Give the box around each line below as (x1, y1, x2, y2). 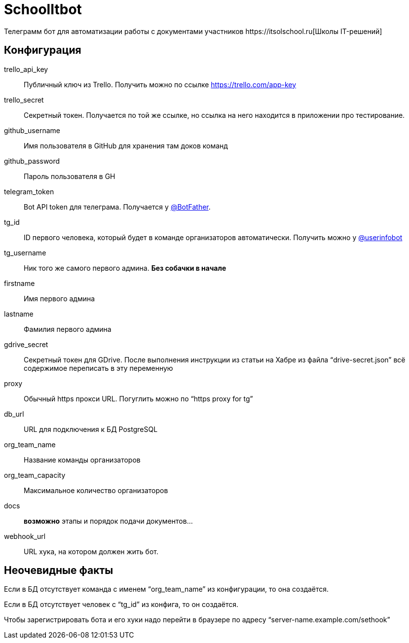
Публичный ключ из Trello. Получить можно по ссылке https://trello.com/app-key (24, 80, 297, 89)
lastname (4, 309, 34, 318)
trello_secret (4, 95, 44, 104)
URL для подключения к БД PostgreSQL (24, 425, 158, 433)
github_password (4, 156, 60, 165)
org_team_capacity (4, 470, 66, 479)
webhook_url (4, 532, 46, 540)
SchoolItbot (4, 1, 82, 18)
